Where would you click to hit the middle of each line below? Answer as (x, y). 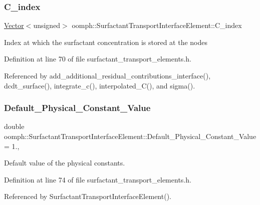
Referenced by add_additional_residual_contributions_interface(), (107, 75)
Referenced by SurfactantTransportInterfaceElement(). (88, 196)
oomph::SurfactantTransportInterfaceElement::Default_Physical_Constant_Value (130, 136)
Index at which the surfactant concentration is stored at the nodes (106, 42)
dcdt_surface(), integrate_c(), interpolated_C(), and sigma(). (100, 85)
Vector (14, 25)
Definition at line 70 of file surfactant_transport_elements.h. (98, 59)
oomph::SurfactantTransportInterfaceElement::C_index (157, 25)
